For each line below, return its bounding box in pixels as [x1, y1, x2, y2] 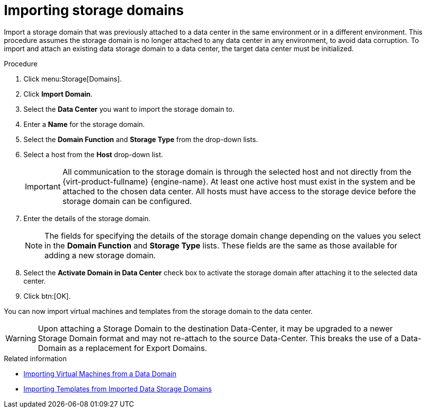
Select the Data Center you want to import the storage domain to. [23, 104, 234, 113]
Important [25, 181, 61, 191]
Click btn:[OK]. [23, 291, 71, 300]
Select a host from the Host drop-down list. [23, 150, 163, 159]
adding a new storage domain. [44, 250, 156, 260]
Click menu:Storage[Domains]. [23, 74, 122, 83]
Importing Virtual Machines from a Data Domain [23, 369, 177, 378]
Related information [4, 354, 67, 363]
